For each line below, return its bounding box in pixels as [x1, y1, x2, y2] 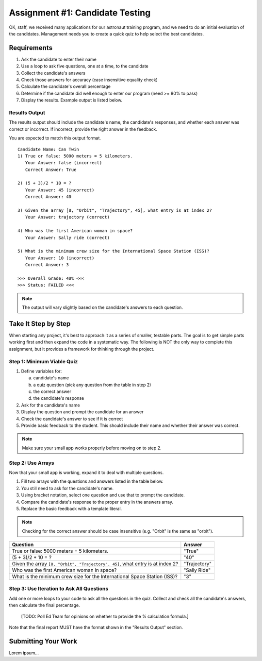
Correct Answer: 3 [25, 262, 69, 268]
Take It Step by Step [9, 320, 71, 328]
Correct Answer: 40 [25, 194, 72, 200]
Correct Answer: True [25, 167, 77, 172]
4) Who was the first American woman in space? [17, 228, 133, 234]
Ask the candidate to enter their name [21, 56, 97, 62]
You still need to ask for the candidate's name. [21, 485, 114, 491]
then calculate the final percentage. [9, 602, 80, 608]
